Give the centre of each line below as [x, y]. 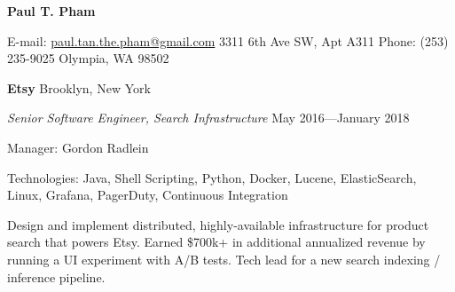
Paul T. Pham [51, 11]
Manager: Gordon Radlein [78, 147]
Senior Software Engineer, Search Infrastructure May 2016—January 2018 [208, 118]
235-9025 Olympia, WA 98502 [88, 58]
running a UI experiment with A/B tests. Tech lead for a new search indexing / [224, 259]
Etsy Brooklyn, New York [79, 87]
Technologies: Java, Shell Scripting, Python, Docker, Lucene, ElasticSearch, [212, 177]
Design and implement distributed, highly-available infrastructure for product [218, 224]
